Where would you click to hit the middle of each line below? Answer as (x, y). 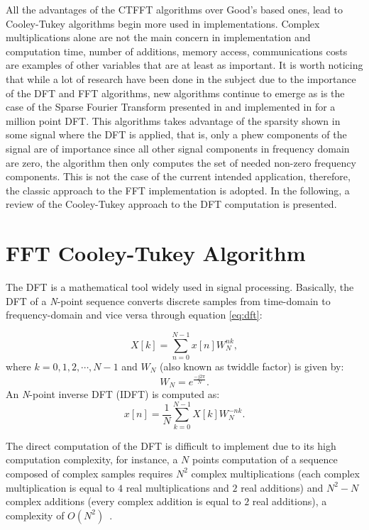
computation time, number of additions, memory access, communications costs (177, 51)
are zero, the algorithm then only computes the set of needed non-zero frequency (181, 162)
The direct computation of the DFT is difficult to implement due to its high (171, 445)
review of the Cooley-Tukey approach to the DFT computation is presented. (171, 204)
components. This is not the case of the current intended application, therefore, (178, 176)
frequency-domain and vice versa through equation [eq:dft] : (134, 315)
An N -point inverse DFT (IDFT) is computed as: (113, 394)
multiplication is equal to (60, 487)
